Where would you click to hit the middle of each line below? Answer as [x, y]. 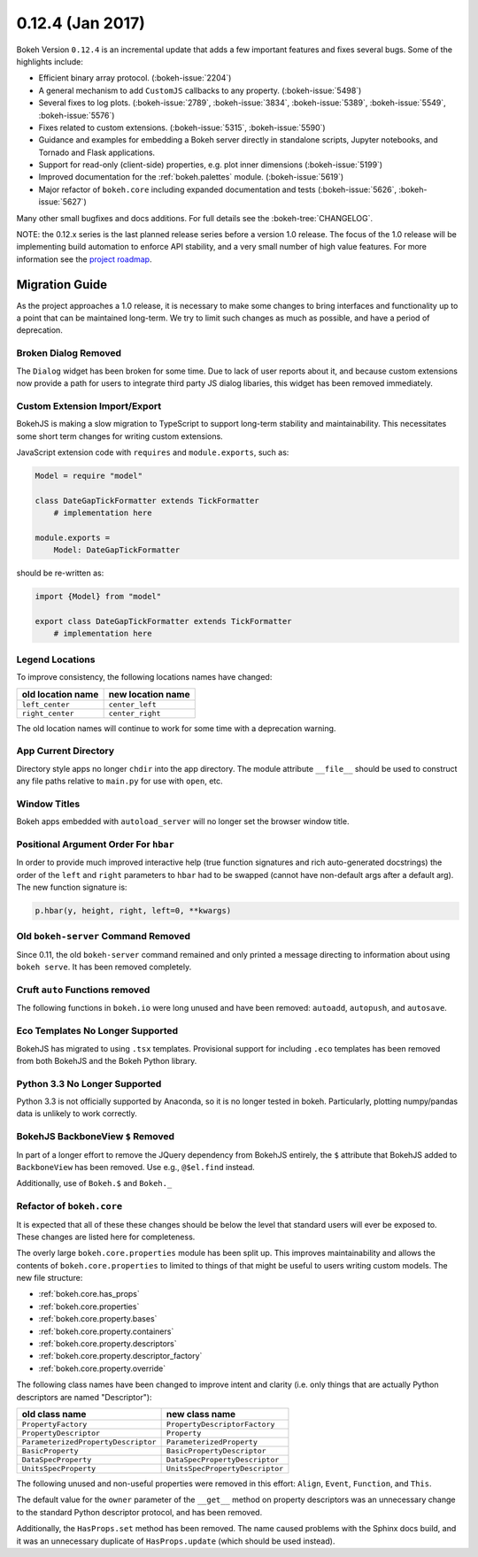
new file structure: [50, 1278]
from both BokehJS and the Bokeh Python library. [107, 1060]
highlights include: [50, 61]
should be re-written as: [60, 573]
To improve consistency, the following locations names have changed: [144, 677]
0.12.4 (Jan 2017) [81, 23]
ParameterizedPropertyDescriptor [89, 1441]
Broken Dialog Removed [69, 353]
